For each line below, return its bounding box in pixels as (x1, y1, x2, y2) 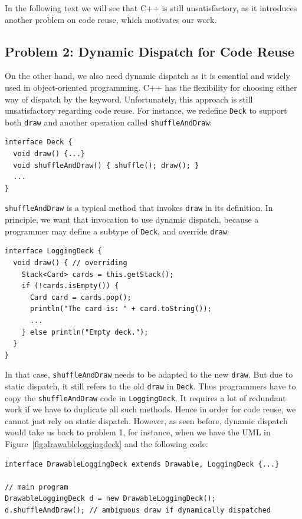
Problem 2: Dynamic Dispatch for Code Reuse (5, 42, 294, 60)
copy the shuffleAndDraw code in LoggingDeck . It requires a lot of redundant (5, 391, 286, 404)
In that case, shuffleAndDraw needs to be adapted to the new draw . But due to (5, 368, 293, 381)
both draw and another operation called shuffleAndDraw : (5, 115, 212, 128)
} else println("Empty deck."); (21, 328, 149, 336)
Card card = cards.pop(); (29, 293, 132, 302)
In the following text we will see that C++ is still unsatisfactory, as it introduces (5, 2, 297, 14)
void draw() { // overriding (13, 258, 127, 267)
